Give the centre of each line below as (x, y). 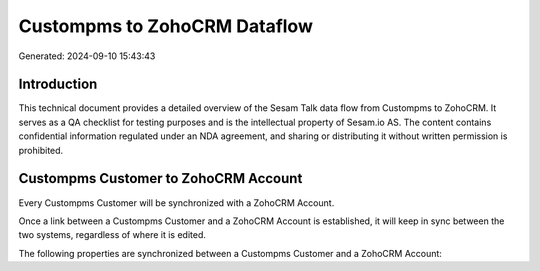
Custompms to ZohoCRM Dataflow (166, 26)
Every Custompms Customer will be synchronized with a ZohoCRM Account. (176, 202)
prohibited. (41, 150)
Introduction (58, 84)
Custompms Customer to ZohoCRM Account (160, 178)
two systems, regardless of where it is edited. (112, 235)
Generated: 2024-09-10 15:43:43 (87, 56)
